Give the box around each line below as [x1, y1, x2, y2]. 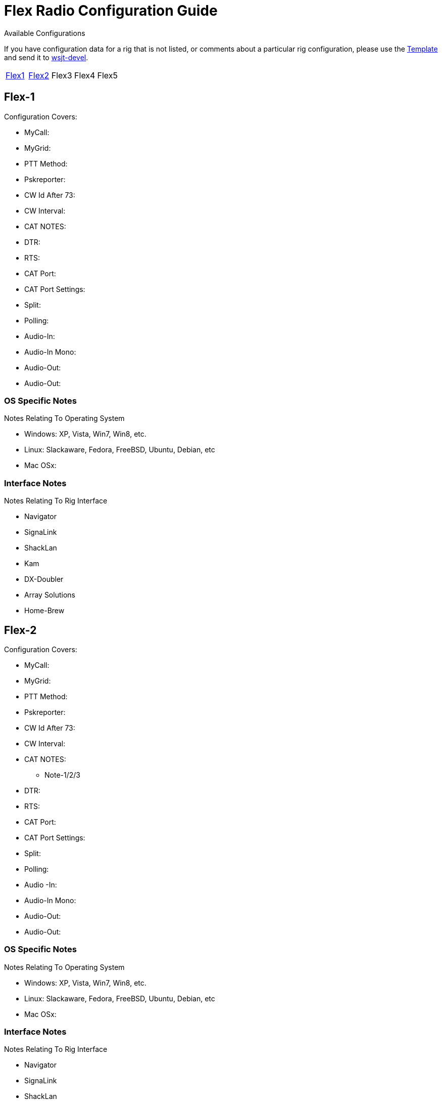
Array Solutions [24, 590, 75, 600]
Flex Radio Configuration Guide [4, 2, 218, 19]
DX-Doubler [24, 575, 64, 584]
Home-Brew [24, 606, 65, 615]
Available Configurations [4, 28, 85, 37]
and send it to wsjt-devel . [4, 53, 88, 62]
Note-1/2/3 [44, 770, 80, 779]
